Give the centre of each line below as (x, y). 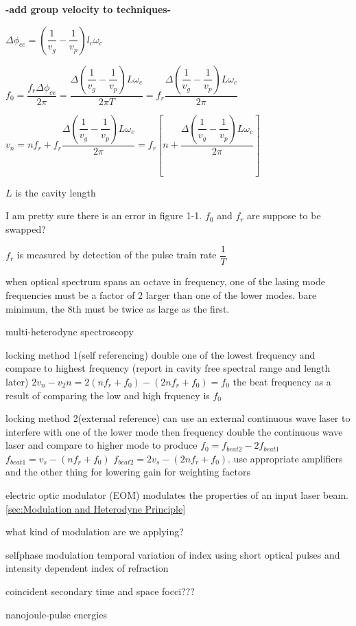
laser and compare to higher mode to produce (102, 445)
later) (17, 381)
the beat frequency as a (282, 381)
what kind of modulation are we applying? (95, 532)
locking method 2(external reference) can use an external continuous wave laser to (178, 418)
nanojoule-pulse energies (56, 614)
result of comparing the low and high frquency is (108, 395)
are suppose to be (284, 215)
